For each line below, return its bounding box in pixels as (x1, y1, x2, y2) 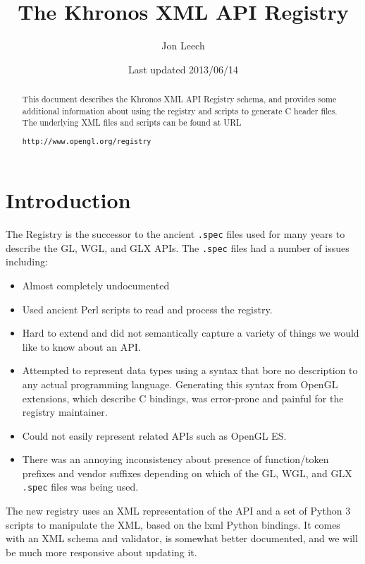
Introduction (6, 186, 131, 215)
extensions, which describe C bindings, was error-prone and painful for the (22, 390, 344, 405)
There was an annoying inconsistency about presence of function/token (22, 452, 329, 467)
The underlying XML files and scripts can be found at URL (22, 116, 242, 128)
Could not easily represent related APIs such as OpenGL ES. (22, 428, 287, 443)
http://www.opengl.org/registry (22, 137, 151, 145)
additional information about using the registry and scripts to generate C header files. (22, 104, 338, 116)
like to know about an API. (22, 339, 141, 354)
